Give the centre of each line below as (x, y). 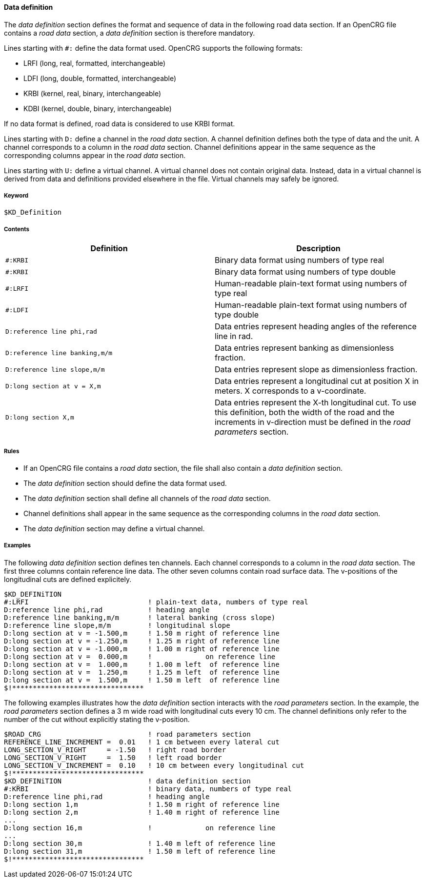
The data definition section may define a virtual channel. (114, 528)
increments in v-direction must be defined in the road (313, 422)
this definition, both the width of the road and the (305, 412)
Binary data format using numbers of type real (300, 260)
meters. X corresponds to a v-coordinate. (291, 391)
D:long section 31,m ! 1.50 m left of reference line (140, 851)
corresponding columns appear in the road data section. (95, 155)
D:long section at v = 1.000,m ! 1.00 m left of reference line (142, 664)
